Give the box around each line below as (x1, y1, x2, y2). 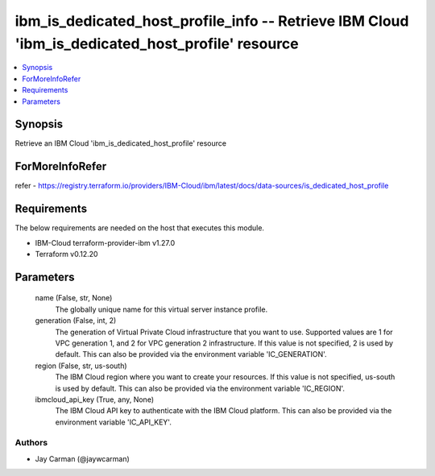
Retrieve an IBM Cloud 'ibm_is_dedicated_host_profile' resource (14, 139, 227, 148)
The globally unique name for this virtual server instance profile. (55, 304, 268, 314)
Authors (14, 437, 48, 449)
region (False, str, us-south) (35, 361, 128, 370)
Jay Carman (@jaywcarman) (35, 453, 130, 463)
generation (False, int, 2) (35, 316, 117, 325)
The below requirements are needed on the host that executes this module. (14, 223, 265, 233)
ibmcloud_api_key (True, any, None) (35, 395, 155, 404)
